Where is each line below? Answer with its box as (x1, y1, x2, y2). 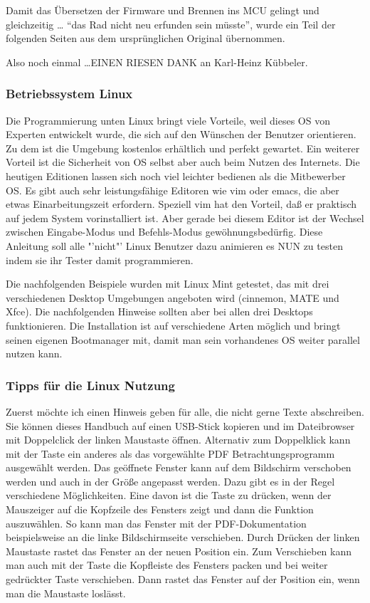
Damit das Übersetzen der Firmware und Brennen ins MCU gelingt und (6, 3, 319, 17)
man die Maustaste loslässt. (6, 585, 126, 600)
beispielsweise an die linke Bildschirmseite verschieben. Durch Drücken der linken (6, 530, 360, 545)
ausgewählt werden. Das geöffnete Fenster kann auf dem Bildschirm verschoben (6, 460, 351, 475)
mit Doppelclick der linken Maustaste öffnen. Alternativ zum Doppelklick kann (6, 432, 351, 447)
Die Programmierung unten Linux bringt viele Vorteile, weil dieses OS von (6, 112, 330, 127)
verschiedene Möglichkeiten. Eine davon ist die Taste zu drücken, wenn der (6, 488, 332, 503)
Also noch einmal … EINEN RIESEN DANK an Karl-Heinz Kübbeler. (6, 54, 308, 69)
